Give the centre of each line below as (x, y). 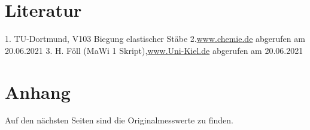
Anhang (38, 91)
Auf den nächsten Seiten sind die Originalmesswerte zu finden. (119, 120)
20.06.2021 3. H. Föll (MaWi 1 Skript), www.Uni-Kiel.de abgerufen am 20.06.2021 (154, 50)
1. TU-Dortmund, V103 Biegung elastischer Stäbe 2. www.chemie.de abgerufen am (155, 39)
